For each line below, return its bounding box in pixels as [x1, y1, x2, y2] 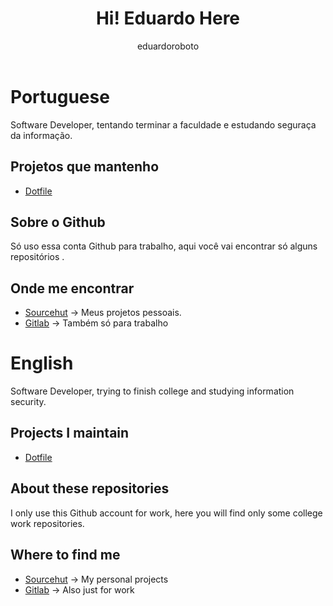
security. [10, 396, 47, 408]
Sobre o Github [10, 213, 106, 231]
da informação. [10, 129, 73, 141]
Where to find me [10, 547, 121, 564]
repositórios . [10, 251, 65, 263]
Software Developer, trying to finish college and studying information [10, 385, 295, 397]
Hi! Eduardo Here [95, 7, 241, 30]
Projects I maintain [10, 425, 130, 442]
